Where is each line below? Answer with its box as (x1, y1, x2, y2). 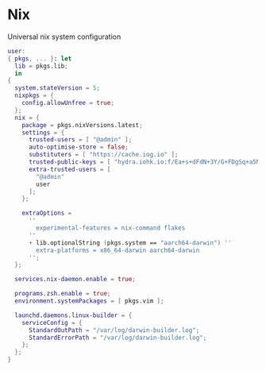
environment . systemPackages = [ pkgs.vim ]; (14, 297, 164, 305)
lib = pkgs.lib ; (14, 62, 68, 70)
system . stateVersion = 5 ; (14, 84, 101, 92)
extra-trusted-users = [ (28, 165, 111, 173)
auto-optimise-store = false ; (28, 143, 129, 152)
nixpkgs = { (14, 91, 55, 100)
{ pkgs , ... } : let (7, 54, 72, 63)
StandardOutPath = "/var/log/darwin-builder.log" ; (28, 326, 200, 334)
